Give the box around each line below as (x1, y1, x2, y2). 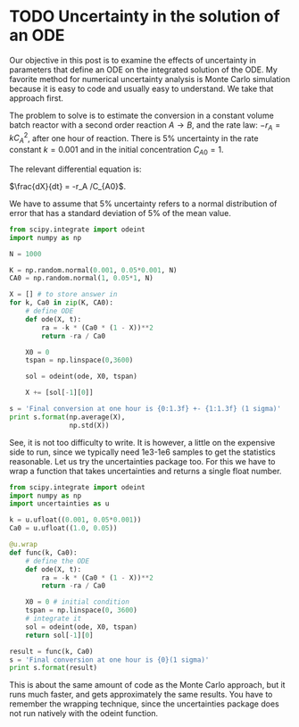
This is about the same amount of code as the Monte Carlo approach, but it (9, 680, 286, 690)
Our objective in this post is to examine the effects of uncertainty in (9, 54, 256, 65)
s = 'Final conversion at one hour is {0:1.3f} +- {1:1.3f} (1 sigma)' (9, 405, 281, 414)
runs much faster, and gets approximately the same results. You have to (9, 689, 273, 700)
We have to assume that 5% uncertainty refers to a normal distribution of (9, 198, 278, 209)
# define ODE (25, 306, 74, 316)
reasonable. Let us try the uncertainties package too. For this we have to (9, 455, 276, 466)
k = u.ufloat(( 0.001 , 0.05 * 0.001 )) (9, 515, 142, 524)
